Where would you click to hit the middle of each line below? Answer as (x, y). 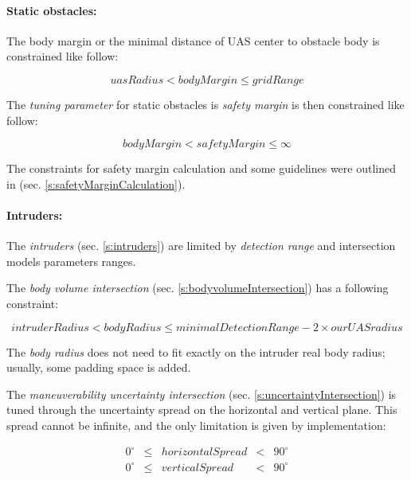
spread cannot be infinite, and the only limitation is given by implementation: (196, 425)
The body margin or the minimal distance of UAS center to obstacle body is (193, 40)
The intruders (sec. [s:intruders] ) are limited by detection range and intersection (201, 246)
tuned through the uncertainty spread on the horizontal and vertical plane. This (202, 410)
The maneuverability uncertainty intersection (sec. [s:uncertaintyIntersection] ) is (202, 394)
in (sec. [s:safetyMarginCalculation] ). (96, 183)
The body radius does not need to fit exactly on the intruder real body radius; (196, 351)
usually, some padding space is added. (99, 367)
